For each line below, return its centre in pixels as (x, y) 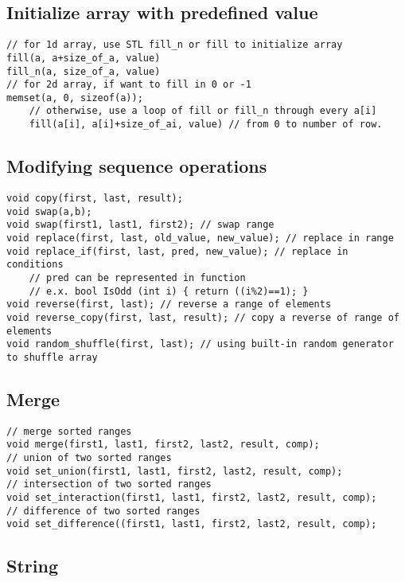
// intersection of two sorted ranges (109, 484)
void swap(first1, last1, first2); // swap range (140, 225)
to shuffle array (52, 357)
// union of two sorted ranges (89, 458)
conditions (35, 265)
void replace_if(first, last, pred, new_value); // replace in (177, 251)
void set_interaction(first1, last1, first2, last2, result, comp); (192, 498)
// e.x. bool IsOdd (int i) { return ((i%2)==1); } (169, 291)
